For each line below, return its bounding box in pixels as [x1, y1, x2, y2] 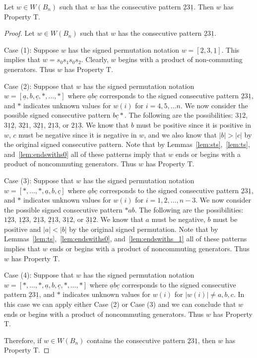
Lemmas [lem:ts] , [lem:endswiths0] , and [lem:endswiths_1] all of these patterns [4, 233, 247, 244]
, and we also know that [144, 129, 217, 140]
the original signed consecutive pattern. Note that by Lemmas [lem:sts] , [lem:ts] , [4, 139, 250, 149]
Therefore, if [4, 335, 42, 345]
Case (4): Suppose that [4, 270, 74, 280]
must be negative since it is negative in [18, 129, 137, 140]
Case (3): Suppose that [4, 175, 74, 185]
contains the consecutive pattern [86, 335, 186, 345]
